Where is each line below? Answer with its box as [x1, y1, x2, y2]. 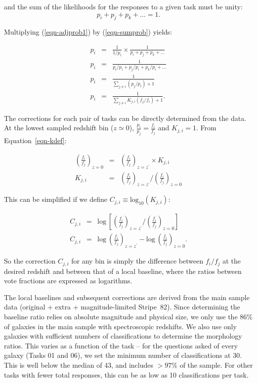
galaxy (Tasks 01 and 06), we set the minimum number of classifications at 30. [4, 350, 242, 360]
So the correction [4, 256, 56, 266]
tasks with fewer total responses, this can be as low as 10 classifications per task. [4, 369, 249, 380]
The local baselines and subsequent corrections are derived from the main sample [4, 292, 250, 302]
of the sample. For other [179, 360, 253, 370]
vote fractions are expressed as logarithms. [4, 275, 132, 286]
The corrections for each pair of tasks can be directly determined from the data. [4, 113, 247, 123]
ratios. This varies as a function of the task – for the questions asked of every [4, 340, 238, 350]
